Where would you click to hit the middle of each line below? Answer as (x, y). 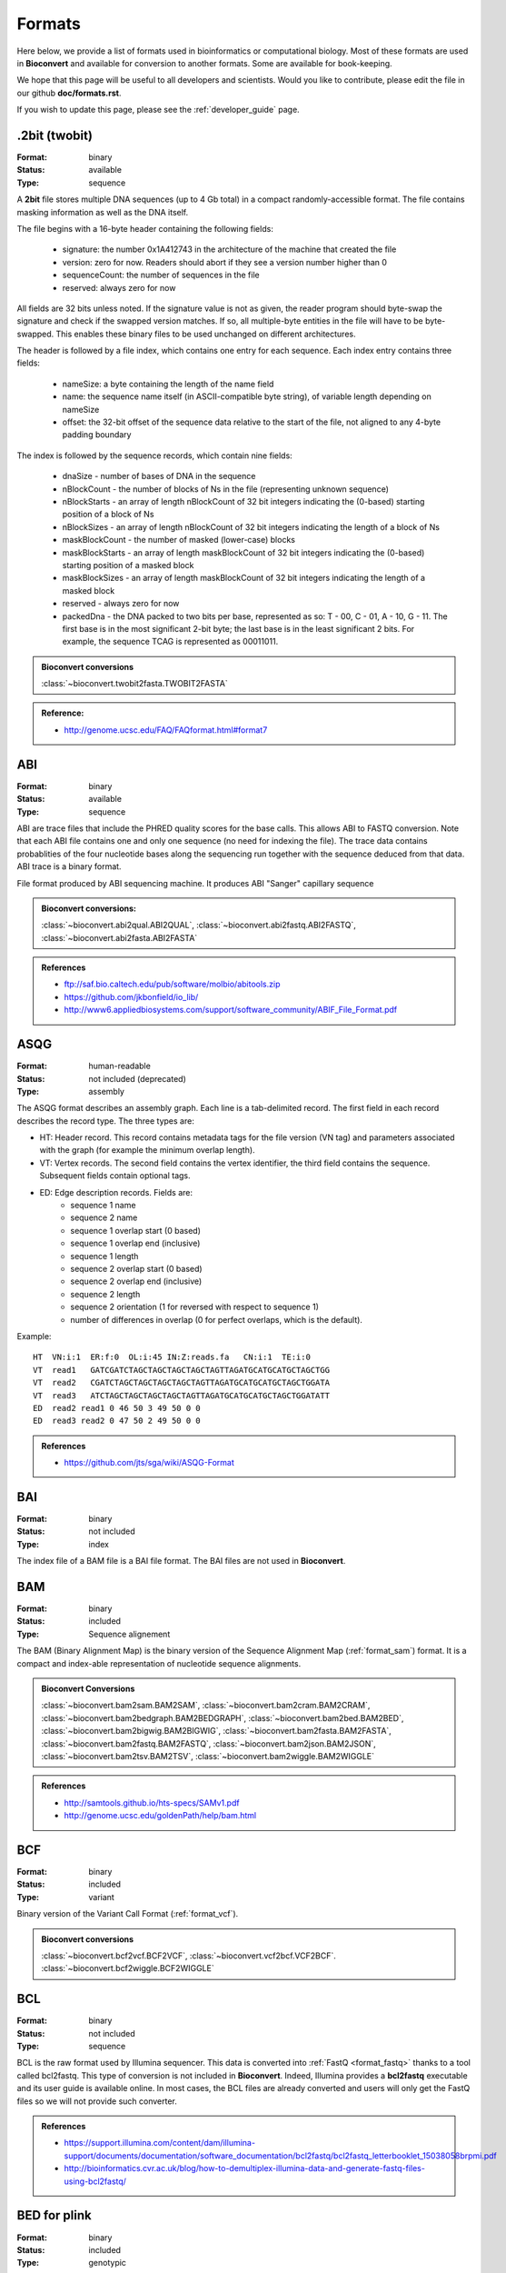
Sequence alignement (129, 1634)
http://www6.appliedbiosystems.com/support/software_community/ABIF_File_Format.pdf (231, 1010)
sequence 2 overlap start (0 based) (137, 1269)
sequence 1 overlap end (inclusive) (135, 1243)
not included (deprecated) (137, 1078)
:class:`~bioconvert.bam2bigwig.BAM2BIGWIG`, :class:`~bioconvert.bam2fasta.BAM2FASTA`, (217, 1731)
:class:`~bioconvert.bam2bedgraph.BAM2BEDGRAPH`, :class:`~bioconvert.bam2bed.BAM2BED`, (223, 1717)
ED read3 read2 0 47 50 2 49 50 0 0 (117, 1421)
